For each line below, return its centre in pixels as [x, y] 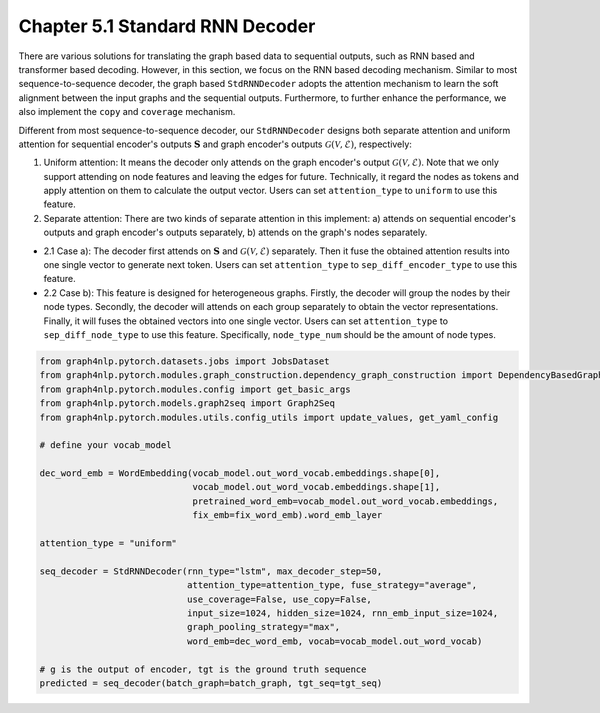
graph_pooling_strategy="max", [263, 627]
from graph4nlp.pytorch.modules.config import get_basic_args [195, 389]
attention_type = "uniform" [108, 543]
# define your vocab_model [105, 445]
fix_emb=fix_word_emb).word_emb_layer [287, 515]
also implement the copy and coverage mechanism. [127, 112]
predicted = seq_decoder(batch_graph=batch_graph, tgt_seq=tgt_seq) [211, 683]
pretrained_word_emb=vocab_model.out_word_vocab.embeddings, [345, 501]
